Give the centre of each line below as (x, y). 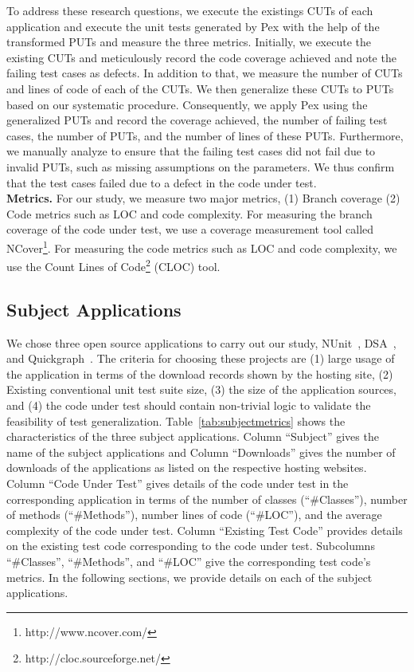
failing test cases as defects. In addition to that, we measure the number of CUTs (205, 73)
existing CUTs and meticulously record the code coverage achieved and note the (201, 57)
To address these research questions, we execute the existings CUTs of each (190, 10)
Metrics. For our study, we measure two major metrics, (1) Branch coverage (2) (203, 198)
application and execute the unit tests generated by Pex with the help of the (193, 26)
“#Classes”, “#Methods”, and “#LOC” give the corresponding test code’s (189, 561)
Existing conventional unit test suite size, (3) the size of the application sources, (201, 389)
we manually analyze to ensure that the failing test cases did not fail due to (191, 151)
